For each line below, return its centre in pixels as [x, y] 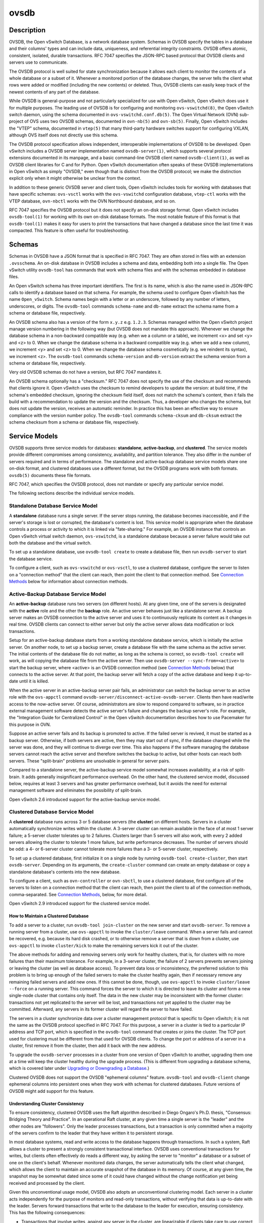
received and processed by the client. [47, 1183]
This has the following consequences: [47, 1213]
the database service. [31, 559]
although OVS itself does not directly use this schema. [64, 135]
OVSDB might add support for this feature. [52, 1091]
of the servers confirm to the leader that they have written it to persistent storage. [91, 1133]
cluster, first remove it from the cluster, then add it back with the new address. [88, 1046]
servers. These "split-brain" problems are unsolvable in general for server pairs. [90, 761]
